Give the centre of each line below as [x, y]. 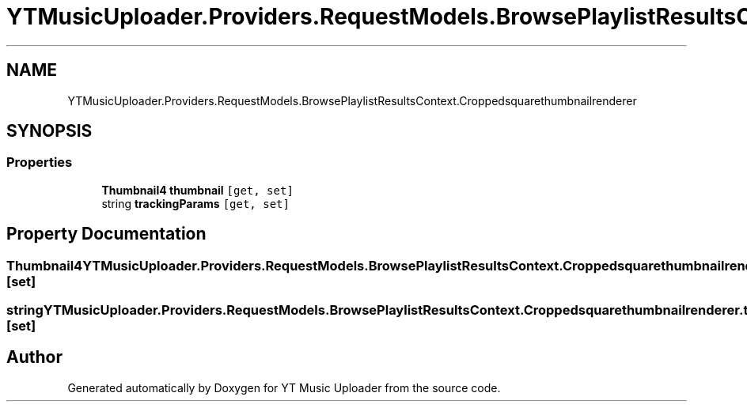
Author [34, 357]
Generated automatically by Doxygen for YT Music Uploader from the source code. [284, 387]
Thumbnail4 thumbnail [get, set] [197, 190]
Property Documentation [106, 234]
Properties [40, 162]
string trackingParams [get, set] [195, 203]
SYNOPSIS [49, 131]
